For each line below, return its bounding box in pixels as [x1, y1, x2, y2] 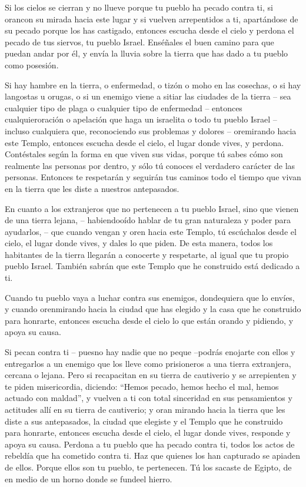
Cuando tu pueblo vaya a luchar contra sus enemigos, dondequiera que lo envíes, [5, 291, 295, 303]
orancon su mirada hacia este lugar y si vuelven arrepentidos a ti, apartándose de [5, 12, 298, 25]
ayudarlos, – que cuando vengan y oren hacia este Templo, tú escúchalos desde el [5, 225, 297, 237]
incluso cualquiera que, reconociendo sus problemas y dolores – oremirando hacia [5, 124, 297, 137]
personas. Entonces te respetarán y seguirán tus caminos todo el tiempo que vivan [5, 171, 301, 183]
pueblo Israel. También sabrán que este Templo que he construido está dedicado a [5, 260, 300, 272]
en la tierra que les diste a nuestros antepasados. [5, 182, 179, 194]
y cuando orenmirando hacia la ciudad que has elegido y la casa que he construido [5, 303, 301, 315]
